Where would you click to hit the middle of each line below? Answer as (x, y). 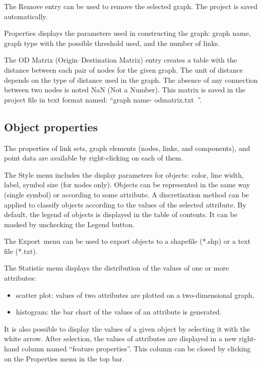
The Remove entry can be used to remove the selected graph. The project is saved (131, 6)
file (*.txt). (21, 251)
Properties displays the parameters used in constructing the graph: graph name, (127, 33)
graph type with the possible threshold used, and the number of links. (112, 43)
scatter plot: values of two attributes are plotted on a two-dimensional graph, (135, 295)
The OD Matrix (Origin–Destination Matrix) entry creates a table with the (120, 60)
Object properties (51, 126)
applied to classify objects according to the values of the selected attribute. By (125, 204)
